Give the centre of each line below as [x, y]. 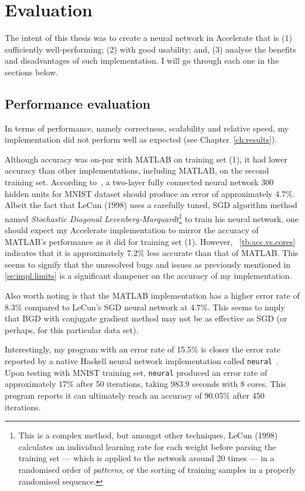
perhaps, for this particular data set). [72, 329]
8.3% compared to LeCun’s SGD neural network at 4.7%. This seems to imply [145, 307]
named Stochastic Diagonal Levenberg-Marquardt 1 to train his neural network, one [152, 217]
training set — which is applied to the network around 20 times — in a [146, 458]
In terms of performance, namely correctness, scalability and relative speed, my [147, 128]
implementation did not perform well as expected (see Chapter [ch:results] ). [141, 139]
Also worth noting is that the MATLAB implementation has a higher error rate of [152, 295]
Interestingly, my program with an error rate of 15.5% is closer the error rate [143, 349]
